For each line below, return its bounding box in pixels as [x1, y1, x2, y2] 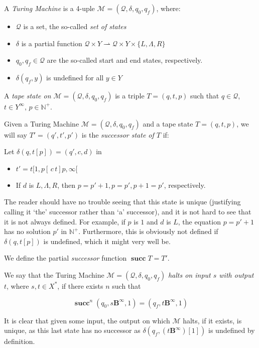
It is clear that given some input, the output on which [4, 315, 170, 325]
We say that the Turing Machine [4, 269, 104, 280]
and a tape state [143, 118, 193, 129]
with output [219, 269, 254, 280]
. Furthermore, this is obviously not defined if [78, 226, 218, 237]
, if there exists [57, 280, 103, 291]
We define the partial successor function [4, 253, 127, 263]
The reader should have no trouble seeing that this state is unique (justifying [4, 196, 241, 207]
